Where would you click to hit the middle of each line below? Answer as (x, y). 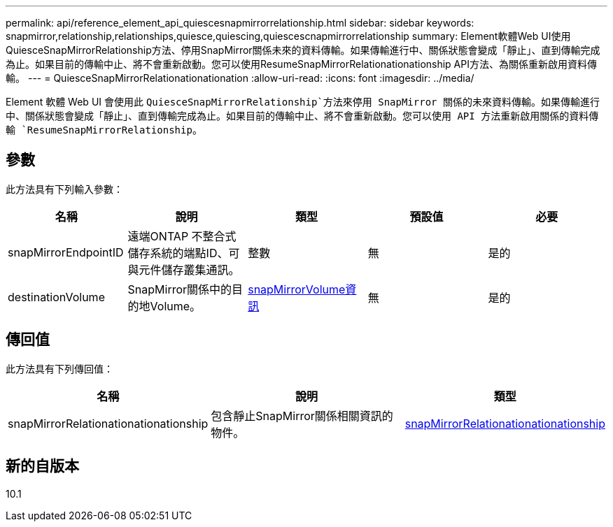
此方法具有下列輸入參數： (64, 189)
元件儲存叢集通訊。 (189, 269)
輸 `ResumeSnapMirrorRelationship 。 (104, 130)
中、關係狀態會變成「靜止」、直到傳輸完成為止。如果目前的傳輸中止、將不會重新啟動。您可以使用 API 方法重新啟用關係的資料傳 (302, 116)
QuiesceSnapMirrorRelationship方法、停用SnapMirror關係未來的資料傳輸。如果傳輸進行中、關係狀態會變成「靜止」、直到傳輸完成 (303, 50)
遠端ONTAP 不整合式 (182, 236)
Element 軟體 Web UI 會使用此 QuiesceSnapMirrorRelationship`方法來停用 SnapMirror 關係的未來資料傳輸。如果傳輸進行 (303, 102)
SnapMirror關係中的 (180, 289)
